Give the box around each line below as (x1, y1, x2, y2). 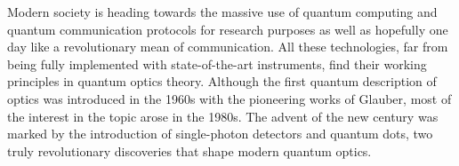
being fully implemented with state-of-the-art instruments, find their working (7, 54, 427, 73)
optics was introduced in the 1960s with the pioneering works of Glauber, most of (7, 89, 452, 107)
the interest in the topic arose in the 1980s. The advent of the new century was (7, 107, 439, 125)
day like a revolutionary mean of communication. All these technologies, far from (7, 37, 448, 56)
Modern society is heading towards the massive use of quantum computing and (7, 3, 438, 20)
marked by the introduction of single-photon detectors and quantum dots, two (7, 124, 433, 143)
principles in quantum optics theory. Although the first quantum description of (7, 72, 437, 91)
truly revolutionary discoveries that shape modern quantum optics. (7, 141, 372, 160)
